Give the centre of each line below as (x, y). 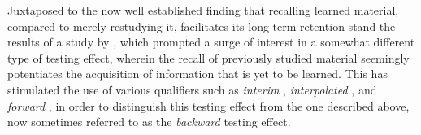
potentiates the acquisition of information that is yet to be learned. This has (197, 74)
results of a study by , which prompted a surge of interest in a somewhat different (211, 42)
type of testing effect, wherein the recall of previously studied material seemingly (208, 57)
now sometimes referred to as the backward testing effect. (149, 122)
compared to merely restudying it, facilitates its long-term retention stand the (202, 26)
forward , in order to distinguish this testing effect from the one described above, (208, 105)
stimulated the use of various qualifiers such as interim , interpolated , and (192, 89)
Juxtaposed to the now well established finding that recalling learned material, (203, 10)
